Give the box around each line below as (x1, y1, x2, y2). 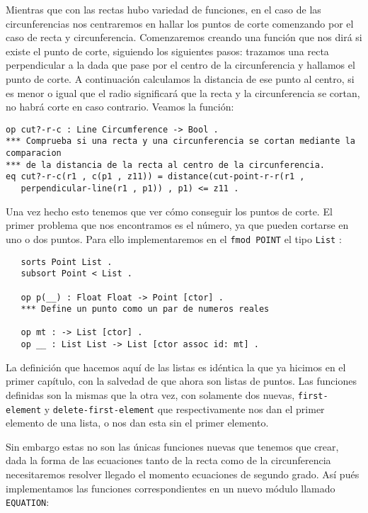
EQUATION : (6, 495, 50, 509)
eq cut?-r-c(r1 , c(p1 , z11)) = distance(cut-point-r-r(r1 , (6, 171, 305, 182)
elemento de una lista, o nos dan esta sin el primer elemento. (6, 415, 269, 430)
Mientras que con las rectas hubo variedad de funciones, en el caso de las (6, 2, 321, 16)
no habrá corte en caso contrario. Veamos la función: (6, 99, 234, 114)
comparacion (6, 148, 62, 159)
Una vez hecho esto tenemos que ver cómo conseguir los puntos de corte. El (6, 203, 333, 218)
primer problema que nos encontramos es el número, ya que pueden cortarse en (6, 218, 349, 232)
